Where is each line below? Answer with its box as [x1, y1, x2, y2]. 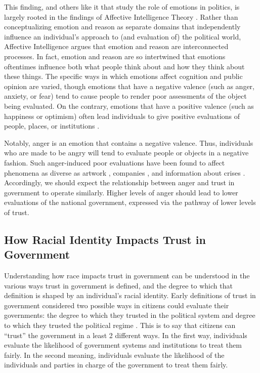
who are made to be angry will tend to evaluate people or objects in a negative [4, 147, 249, 158]
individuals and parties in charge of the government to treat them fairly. [4, 359, 228, 370]
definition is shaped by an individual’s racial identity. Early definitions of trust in [4, 290, 256, 301]
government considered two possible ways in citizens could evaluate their [4, 300, 229, 310]
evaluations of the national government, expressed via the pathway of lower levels [4, 197, 256, 208]
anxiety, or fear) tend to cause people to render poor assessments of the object [4, 91, 247, 101]
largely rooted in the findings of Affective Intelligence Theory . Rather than [4, 11, 238, 22]
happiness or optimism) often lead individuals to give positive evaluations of [4, 110, 240, 121]
